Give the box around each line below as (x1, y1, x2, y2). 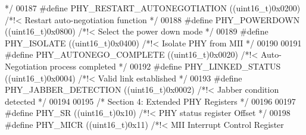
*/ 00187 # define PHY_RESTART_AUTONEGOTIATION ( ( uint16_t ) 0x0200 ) (5, 2, 301, 14)
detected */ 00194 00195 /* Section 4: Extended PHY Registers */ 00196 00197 (5, 95, 296, 107)
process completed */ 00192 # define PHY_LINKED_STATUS (49, 59, 281, 72)
